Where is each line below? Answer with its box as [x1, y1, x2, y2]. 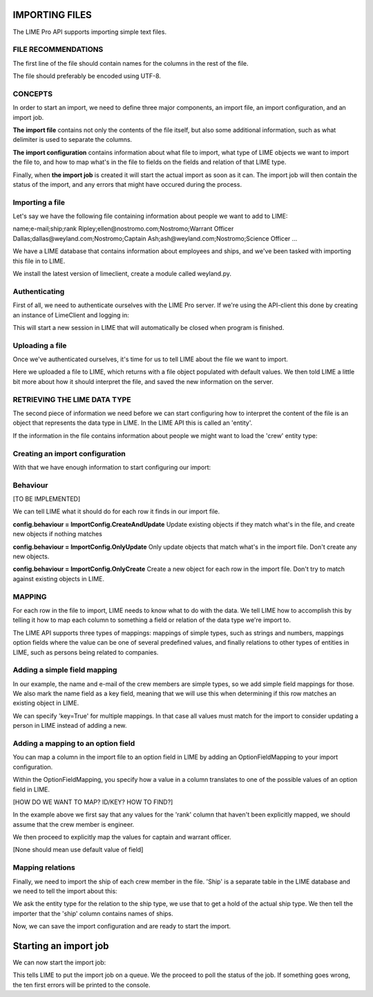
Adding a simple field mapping [12, 665, 117, 675]
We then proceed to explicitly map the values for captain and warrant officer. [12, 833, 231, 841]
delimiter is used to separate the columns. [12, 136, 133, 144]
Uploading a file [12, 340, 67, 350]
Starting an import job [12, 940, 110, 951]
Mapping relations [12, 863, 75, 872]
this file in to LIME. [12, 257, 66, 265]
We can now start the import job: [12, 958, 106, 967]
